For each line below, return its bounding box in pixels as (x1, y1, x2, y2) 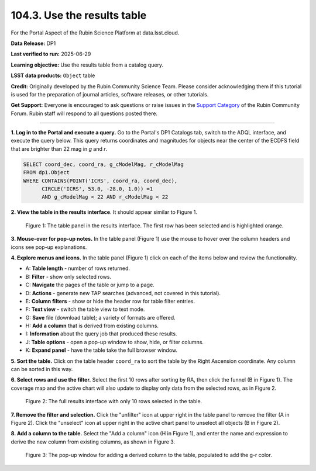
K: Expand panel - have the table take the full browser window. (25, 347, 178, 354)
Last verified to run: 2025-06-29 (11, 50, 91, 58)
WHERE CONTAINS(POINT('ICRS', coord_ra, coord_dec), (23, 177, 178, 184)
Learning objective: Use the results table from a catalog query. (11, 61, 164, 68)
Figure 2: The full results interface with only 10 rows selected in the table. (25, 398, 202, 405)
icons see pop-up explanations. (11, 243, 87, 251)
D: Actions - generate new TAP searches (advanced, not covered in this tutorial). (25, 289, 221, 296)
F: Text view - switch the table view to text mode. (25, 306, 145, 313)
